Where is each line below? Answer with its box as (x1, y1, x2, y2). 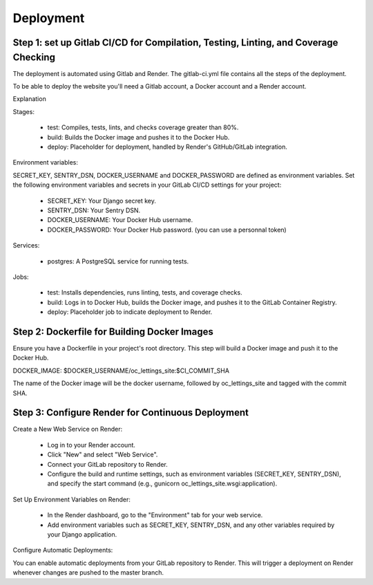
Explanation (12, 95, 46, 103)
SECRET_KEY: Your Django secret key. (47, 196, 157, 205)
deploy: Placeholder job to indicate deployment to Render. (47, 308, 213, 316)
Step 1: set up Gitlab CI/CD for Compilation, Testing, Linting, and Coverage (12, 37, 338, 48)
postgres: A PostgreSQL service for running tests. (47, 257, 189, 266)
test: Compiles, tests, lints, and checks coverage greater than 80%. (47, 123, 239, 131)
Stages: (12, 107, 35, 115)
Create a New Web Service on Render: (12, 425, 123, 434)
